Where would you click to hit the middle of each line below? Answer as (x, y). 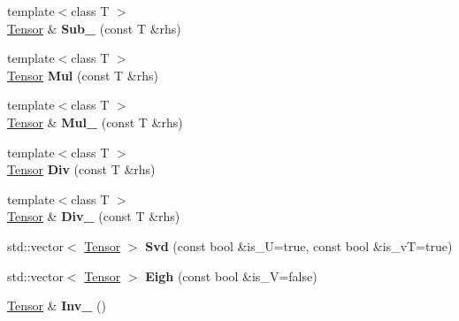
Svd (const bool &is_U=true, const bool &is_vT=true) (299, 245)
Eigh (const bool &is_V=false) (231, 275)
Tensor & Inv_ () (57, 306)
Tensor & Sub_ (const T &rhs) (94, 28)
